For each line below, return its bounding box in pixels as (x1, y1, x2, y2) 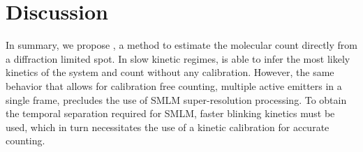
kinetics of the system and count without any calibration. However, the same (6, 65, 334, 79)
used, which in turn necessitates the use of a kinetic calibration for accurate (6, 119, 329, 134)
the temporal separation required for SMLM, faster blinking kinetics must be (6, 106, 335, 121)
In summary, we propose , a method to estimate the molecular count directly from (6, 38, 357, 52)
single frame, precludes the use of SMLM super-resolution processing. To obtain (6, 92, 347, 107)
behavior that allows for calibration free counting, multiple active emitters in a (6, 78, 342, 93)
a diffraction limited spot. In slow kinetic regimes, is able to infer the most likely (6, 51, 350, 66)
